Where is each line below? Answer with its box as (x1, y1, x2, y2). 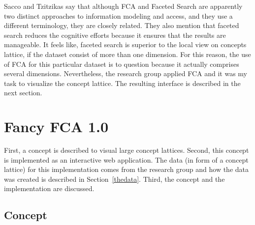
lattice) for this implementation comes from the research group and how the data (4, 164, 249, 174)
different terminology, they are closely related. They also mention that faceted (4, 20, 239, 30)
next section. (4, 87, 42, 98)
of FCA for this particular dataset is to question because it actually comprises (4, 58, 239, 69)
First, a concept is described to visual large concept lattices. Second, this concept (4, 145, 249, 155)
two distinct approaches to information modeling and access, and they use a (4, 10, 233, 21)
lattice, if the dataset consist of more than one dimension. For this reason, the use (4, 49, 251, 59)
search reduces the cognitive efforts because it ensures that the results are (4, 29, 226, 40)
